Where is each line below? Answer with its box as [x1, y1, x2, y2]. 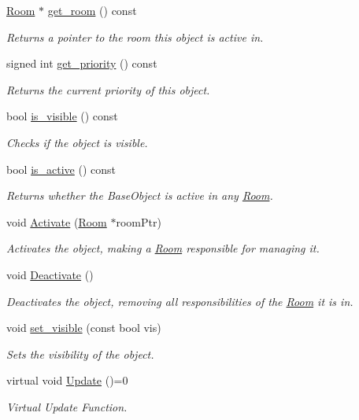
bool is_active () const [6, 160, 116, 177]
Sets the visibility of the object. [6, 345, 154, 362]
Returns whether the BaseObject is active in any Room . [6, 187, 273, 204]
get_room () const [47, 2, 137, 18]
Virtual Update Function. [6, 398, 128, 414]
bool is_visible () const [6, 108, 118, 124]
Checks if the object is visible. [6, 134, 148, 150]
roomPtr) [116, 213, 161, 230]
